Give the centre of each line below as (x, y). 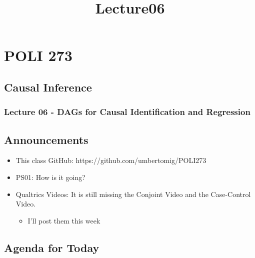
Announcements (46, 139)
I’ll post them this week (64, 220)
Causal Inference (48, 87)
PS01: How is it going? (50, 177)
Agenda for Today (52, 247)
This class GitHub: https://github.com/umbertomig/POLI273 (111, 160)
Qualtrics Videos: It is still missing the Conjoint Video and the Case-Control (133, 194)
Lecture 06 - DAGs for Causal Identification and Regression (127, 112)
